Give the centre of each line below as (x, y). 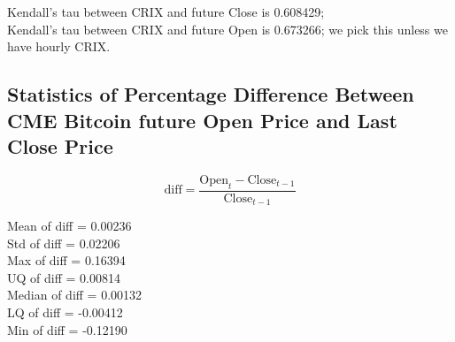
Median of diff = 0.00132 (75, 295)
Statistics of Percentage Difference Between (211, 94)
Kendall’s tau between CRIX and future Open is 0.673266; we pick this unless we (227, 29)
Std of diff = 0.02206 (64, 243)
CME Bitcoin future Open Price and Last (202, 120)
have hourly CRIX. (59, 46)
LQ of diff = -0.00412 (65, 312)
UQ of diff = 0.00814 (64, 277)
